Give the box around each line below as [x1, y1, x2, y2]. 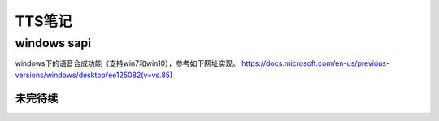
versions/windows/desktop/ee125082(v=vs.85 [15, 70, 171, 80]
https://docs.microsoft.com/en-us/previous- [241, 58, 390, 68]
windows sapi [15, 36, 92, 50]
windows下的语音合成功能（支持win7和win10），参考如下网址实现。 [15, 58, 240, 68]
